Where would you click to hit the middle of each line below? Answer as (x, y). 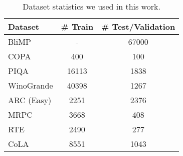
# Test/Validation (138, 26)
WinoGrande (31, 85)
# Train (77, 26)
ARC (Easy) (30, 100)
